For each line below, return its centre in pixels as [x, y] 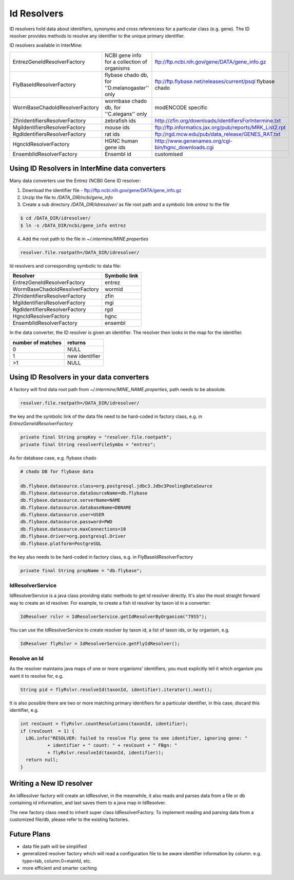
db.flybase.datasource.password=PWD [66, 522]
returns [77, 342]
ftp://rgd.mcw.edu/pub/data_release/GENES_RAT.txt [218, 134]
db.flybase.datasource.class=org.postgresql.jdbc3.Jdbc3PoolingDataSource [116, 486]
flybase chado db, [126, 75]
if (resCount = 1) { [47, 731]
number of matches [37, 342]
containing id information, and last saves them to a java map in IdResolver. [88, 803]
